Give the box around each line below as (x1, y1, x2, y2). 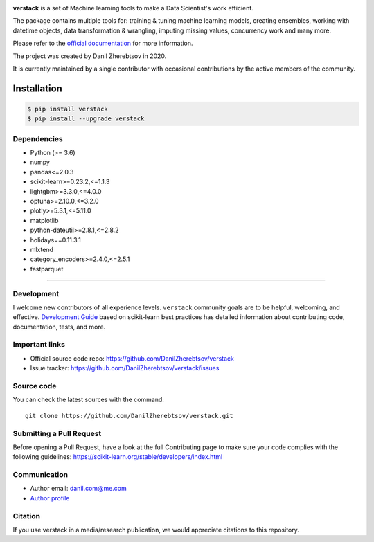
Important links (12, 340, 66, 350)
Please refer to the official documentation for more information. (12, 39, 193, 48)
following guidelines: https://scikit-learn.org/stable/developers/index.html (12, 453, 223, 461)
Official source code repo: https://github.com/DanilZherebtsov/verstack (30, 354, 235, 363)
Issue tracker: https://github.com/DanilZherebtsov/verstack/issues (30, 364, 220, 372)
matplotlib (30, 216, 59, 224)
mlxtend (30, 245, 54, 253)
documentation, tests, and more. (12, 323, 106, 331)
